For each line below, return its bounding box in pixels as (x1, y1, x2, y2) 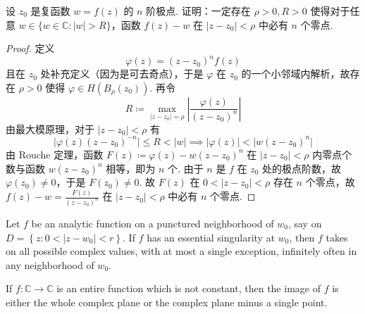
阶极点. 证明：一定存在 (146, 4, 251, 18)
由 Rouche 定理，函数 (6, 146, 104, 161)
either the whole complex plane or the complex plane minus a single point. (6, 294, 328, 309)
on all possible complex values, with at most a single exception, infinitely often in (6, 244, 357, 258)
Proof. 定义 (6, 41, 55, 56)
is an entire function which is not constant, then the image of (56, 281, 321, 296)
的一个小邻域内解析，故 (241, 66, 350, 81)
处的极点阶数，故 (262, 161, 342, 175)
